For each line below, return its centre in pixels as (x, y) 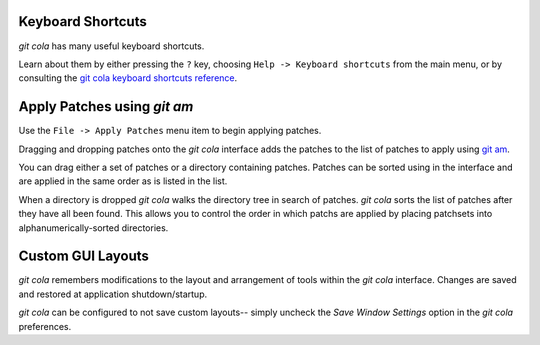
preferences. (45, 326)
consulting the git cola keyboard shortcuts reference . (128, 78)
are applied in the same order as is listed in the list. (123, 181)
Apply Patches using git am (106, 106)
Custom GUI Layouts (84, 256)
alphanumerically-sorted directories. (93, 227)
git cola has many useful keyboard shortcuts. (111, 46)
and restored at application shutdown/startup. (113, 294)
